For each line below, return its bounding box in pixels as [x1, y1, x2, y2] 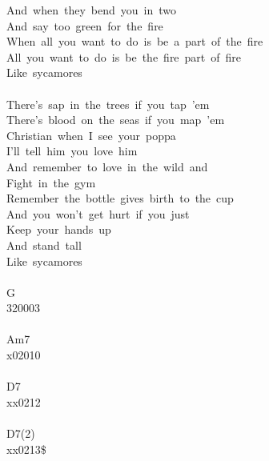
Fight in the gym [6, 174, 96, 190]
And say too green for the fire [6, 17, 163, 34]
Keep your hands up [6, 221, 111, 238]
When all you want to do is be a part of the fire [6, 33, 263, 50]
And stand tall [6, 236, 82, 253]
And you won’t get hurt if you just [6, 205, 190, 222]
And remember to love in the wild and [6, 158, 208, 174]
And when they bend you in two [6, 2, 176, 18]
